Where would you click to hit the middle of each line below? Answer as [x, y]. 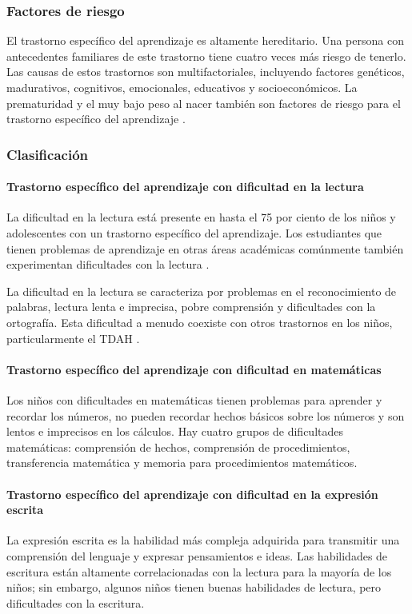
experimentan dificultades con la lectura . [108, 264]
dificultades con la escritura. [76, 602]
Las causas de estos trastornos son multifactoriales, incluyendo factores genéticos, [206, 72]
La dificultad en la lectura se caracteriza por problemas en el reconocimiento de [202, 291]
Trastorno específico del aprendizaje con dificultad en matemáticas [194, 369]
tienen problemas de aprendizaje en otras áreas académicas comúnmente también [205, 248]
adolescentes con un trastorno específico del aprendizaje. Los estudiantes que [194, 233]
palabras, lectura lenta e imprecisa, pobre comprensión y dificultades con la [191, 307]
